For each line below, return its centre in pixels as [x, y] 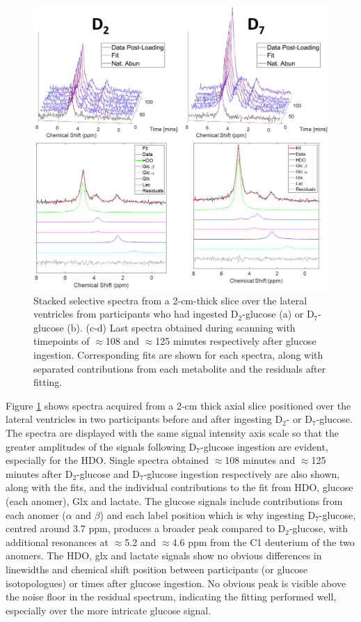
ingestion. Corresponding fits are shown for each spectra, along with [178, 355]
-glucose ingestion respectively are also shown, [242, 473]
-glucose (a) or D [278, 314]
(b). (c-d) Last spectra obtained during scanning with [181, 327]
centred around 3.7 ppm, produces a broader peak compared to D [146, 528]
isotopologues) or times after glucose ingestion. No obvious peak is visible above [176, 583]
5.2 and [141, 542]
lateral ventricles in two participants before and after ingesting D [144, 419]
